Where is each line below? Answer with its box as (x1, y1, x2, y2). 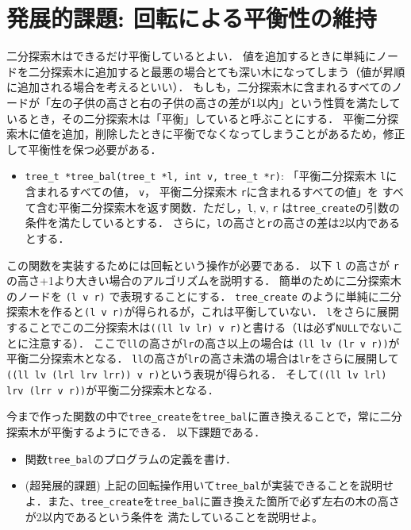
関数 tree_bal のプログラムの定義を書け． (25, 450, 236, 467)
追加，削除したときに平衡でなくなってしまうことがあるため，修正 (61, 125, 405, 142)
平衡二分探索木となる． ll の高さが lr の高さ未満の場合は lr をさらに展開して (6, 350, 399, 367)
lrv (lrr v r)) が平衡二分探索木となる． (6, 381, 219, 397)
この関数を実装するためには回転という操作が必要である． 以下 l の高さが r (6, 256, 399, 273)
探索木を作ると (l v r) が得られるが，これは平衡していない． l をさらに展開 (6, 303, 399, 320)
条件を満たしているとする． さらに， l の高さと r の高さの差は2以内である (25, 214, 401, 231)
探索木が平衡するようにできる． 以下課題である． (6, 424, 266, 440)
